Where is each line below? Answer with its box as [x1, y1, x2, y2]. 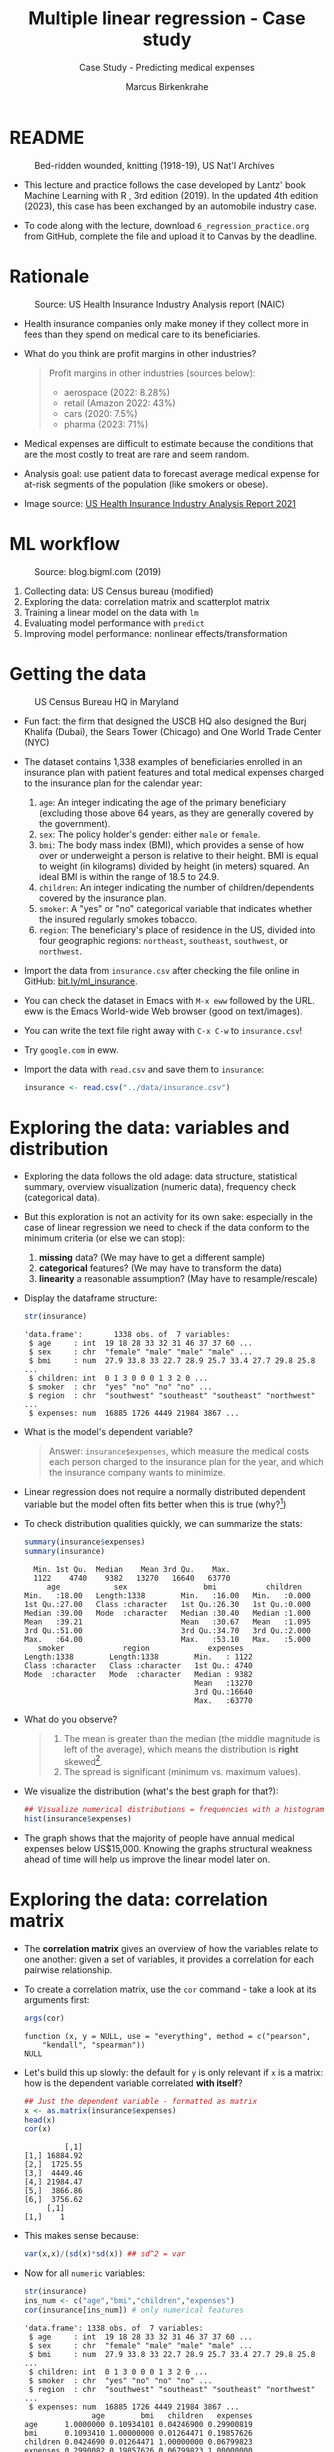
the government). [38, 817, 111, 829]
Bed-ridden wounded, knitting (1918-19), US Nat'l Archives [34, 159, 275, 171]
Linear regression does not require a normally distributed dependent [23, 1486, 306, 1498]
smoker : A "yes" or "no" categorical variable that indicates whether [38, 902, 313, 914]
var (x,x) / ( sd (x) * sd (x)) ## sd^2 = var [23, 2249, 186, 2259]
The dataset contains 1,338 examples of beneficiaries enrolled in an [23, 755, 303, 767]
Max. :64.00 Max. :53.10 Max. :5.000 [23, 1634, 311, 1644]
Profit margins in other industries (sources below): [48, 367, 256, 379]
